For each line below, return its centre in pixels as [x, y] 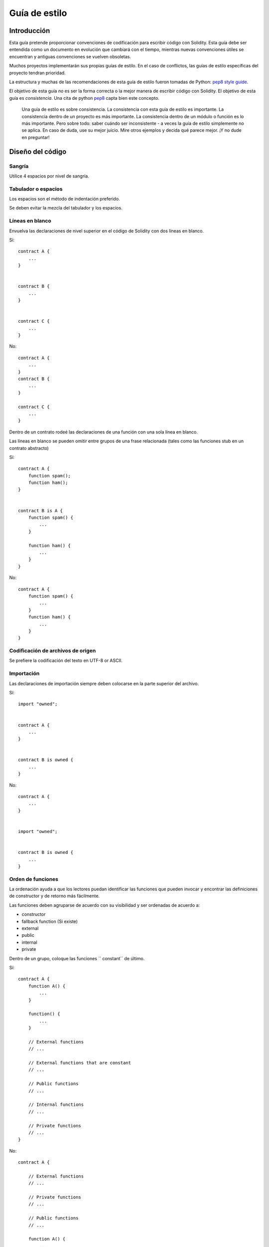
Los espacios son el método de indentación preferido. [65, 199]
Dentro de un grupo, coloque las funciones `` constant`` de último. [77, 958]
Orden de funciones [34, 879]
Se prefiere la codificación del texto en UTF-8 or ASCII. [66, 660]
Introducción [30, 31]
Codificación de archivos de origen [53, 651]
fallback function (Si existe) [50, 921]
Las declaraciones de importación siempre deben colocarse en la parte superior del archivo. [104, 683]
